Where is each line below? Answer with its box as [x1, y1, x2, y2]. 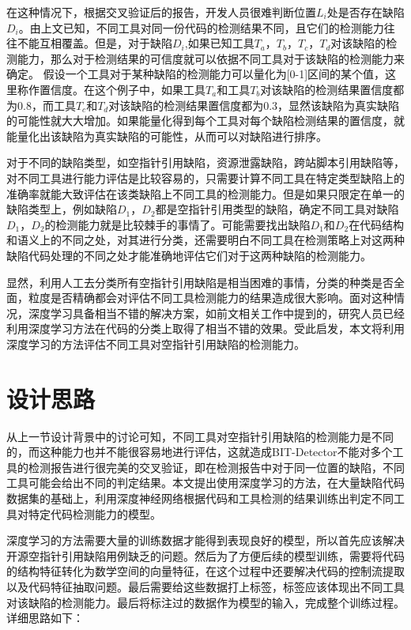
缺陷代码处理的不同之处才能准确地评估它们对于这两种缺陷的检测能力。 [6, 247, 371, 263]
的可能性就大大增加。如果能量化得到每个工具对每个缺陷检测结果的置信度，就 [6, 112, 405, 129]
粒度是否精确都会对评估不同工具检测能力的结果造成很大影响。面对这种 [28, 289, 394, 306]
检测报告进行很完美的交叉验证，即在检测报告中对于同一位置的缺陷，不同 [28, 458, 405, 475]
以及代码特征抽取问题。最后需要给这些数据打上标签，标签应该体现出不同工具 [6, 578, 405, 594]
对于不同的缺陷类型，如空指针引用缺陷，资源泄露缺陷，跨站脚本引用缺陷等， [6, 154, 405, 171]
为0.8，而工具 [6, 96, 76, 113]
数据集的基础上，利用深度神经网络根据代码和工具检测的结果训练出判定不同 [6, 489, 394, 506]
